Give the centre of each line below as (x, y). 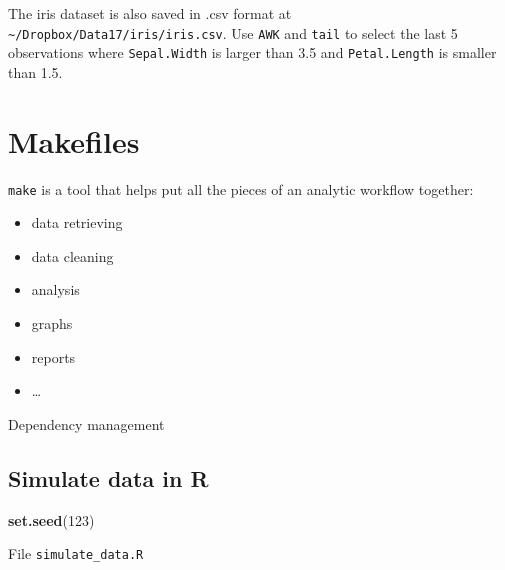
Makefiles (74, 140)
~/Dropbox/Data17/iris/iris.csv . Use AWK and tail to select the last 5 (233, 32)
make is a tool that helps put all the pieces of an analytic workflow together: (241, 188)
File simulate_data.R (76, 553)
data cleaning (72, 255)
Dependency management (86, 423)
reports (53, 356)
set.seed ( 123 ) (51, 519)
